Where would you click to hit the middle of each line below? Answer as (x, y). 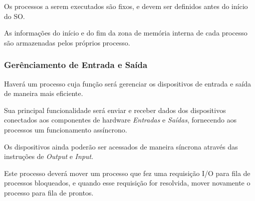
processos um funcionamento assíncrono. (66, 129)
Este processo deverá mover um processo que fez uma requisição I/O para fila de (127, 173)
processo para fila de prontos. (49, 192)
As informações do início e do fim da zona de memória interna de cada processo (126, 33)
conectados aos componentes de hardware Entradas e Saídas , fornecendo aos (120, 120)
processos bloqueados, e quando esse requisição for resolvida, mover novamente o (127, 183)
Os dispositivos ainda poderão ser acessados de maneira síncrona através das (121, 146)
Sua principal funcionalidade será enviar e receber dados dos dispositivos (115, 110)
